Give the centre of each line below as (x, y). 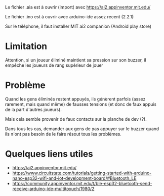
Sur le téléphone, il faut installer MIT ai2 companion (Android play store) (78, 26)
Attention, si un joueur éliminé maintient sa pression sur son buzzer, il (76, 60)
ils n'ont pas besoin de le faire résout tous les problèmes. (63, 134)
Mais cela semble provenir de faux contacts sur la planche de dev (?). (76, 119)
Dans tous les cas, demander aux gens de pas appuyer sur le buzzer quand (82, 129)
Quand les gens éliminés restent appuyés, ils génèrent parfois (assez (75, 99)
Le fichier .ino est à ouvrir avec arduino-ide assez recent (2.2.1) (69, 17)
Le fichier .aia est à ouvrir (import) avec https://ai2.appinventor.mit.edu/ (78, 7)
